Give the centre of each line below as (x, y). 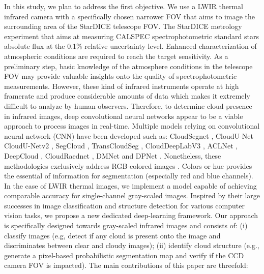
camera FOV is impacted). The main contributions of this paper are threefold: (126, 265)
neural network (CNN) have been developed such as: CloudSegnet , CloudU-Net (129, 135)
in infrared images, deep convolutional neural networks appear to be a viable (124, 116)
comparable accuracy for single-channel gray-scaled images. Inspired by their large (132, 195)
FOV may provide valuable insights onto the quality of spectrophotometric (121, 76)
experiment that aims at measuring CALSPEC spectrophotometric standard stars (132, 36)
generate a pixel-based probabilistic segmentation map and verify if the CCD (124, 255)
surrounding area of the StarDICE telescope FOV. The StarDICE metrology (123, 26)
